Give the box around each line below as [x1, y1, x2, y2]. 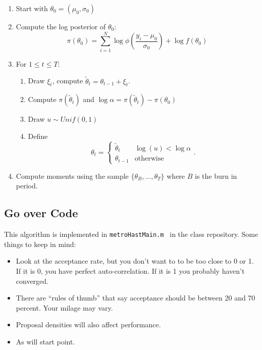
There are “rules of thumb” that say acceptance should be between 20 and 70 [16, 292, 255, 303]
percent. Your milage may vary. [16, 302, 113, 313]
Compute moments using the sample [16, 170, 129, 181]
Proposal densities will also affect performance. [16, 319, 161, 330]
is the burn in [195, 170, 237, 181]
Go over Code [4, 205, 78, 221]
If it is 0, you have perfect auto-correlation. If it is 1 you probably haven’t [16, 266, 245, 276]
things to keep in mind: [4, 238, 76, 249]
